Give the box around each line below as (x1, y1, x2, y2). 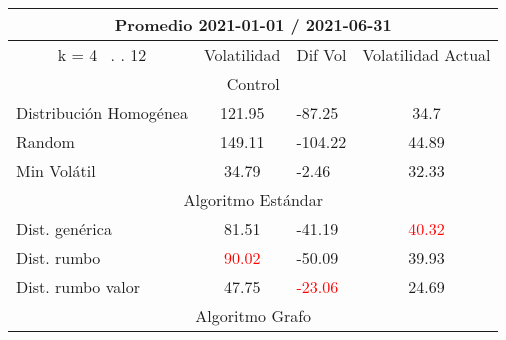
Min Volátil (16, 159, 96, 182)
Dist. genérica (16, 217, 112, 240)
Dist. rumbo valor (16, 275, 140, 298)
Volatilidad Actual (362, 43, 491, 66)
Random (16, 130, 75, 153)
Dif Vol (296, 43, 347, 66)
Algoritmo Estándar (183, 188, 324, 211)
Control (226, 72, 280, 95)
